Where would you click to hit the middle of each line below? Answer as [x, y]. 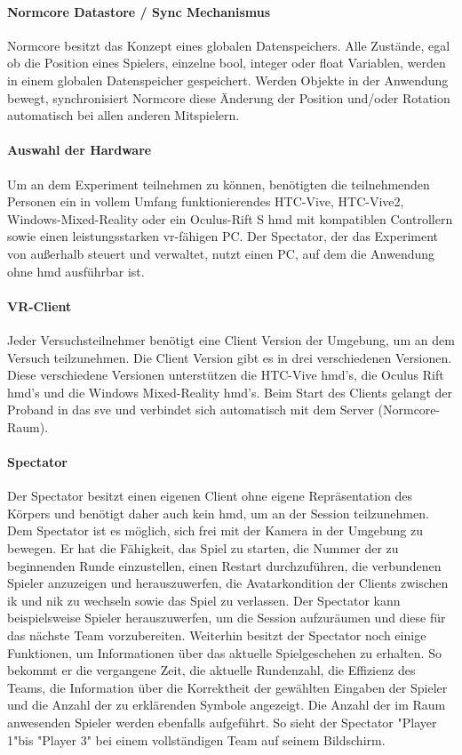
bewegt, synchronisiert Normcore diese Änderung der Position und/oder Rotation [229, 97]
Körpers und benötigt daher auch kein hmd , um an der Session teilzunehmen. [218, 513]
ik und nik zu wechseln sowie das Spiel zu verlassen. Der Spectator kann [204, 600]
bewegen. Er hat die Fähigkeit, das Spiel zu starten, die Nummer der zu [203, 548]
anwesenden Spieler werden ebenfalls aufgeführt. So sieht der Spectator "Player [222, 722]
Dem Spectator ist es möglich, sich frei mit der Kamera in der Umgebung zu [215, 530]
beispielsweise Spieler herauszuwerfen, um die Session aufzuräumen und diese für [227, 618]
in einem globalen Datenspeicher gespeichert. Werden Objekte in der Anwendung [228, 80]
